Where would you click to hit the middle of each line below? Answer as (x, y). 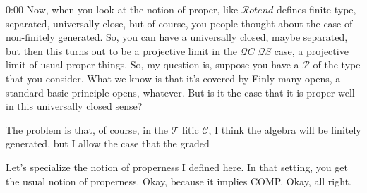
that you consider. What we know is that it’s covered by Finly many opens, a (173, 78)
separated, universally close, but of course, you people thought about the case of (179, 23)
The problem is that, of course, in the (87, 129)
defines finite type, (316, 9)
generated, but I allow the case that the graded (108, 143)
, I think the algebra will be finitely (285, 129)
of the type (337, 64)
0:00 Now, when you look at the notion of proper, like (122, 9)
